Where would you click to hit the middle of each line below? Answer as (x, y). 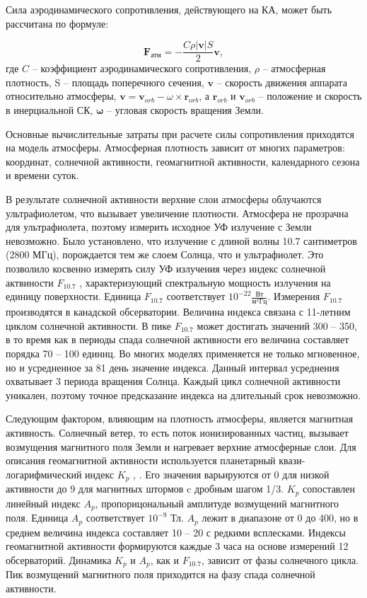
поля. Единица (37, 518)
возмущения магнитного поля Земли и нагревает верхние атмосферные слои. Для (181, 446)
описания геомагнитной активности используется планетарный (141, 460)
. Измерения (294, 296)
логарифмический (44, 474)
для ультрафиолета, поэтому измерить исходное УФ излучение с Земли (159, 227)
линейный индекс (43, 503)
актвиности (30, 282)
